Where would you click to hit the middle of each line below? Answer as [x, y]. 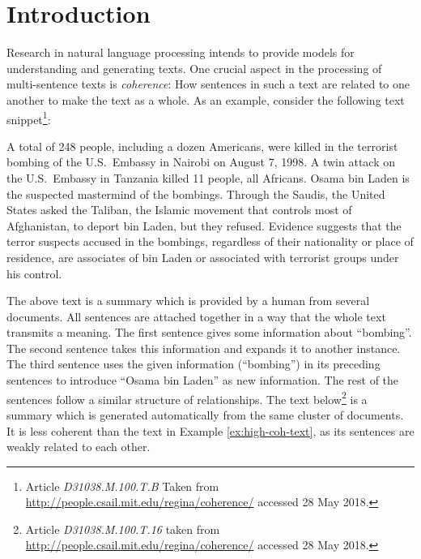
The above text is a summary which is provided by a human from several [188, 301]
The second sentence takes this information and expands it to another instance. [204, 348]
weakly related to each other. [79, 447]
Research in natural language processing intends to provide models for [181, 52]
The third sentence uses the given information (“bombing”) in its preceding [193, 364]
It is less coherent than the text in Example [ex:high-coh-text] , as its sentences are [210, 430]
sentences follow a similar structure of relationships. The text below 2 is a [187, 398]
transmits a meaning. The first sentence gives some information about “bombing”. [209, 332]
